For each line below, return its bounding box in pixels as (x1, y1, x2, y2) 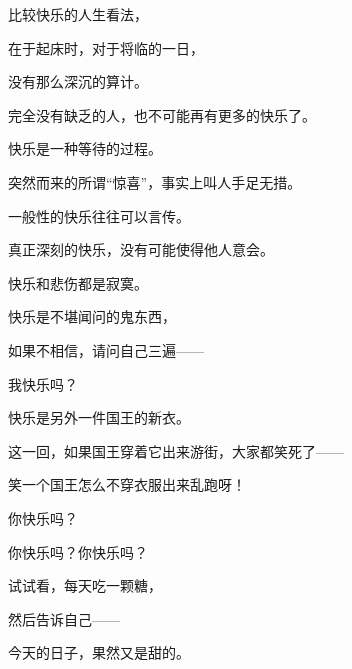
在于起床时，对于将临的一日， (8, 37, 204, 58)
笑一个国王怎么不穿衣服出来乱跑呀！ (8, 474, 246, 495)
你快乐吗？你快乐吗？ (8, 541, 148, 562)
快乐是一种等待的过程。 (8, 138, 162, 159)
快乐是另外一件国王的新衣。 (8, 407, 190, 428)
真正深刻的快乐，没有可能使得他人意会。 (8, 239, 274, 260)
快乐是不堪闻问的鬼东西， (8, 306, 176, 327)
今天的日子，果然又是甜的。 (8, 642, 190, 663)
